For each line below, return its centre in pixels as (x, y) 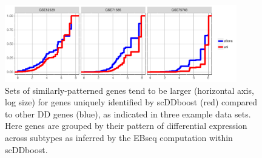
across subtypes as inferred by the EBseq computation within (119, 138)
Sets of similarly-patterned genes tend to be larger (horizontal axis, (129, 90)
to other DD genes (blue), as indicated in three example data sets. (128, 114)
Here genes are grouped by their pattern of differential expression (126, 126)
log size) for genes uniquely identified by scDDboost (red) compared (131, 102)
